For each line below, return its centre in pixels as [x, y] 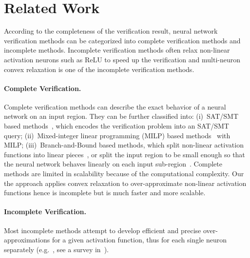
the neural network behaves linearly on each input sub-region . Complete [113, 164]
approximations [27, 240]
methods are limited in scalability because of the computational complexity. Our [124, 174]
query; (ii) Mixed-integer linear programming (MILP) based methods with [117, 135]
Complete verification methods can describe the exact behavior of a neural [115, 106]
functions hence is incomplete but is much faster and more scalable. [105, 193]
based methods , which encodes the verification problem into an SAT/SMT [116, 126]
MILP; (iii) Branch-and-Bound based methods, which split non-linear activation [124, 145]
